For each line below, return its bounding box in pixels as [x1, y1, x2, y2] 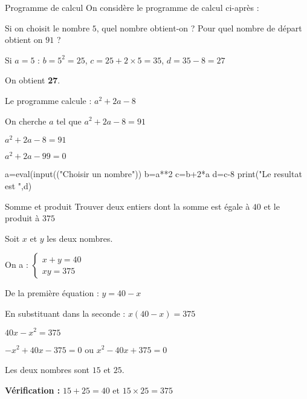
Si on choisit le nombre [5, 21, 90, 34]
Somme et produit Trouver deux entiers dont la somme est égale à [5, 199, 250, 212]
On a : [5, 258, 28, 271]
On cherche [5, 114, 47, 127]
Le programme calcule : [5, 94, 92, 106]
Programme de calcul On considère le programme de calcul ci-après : [5, 1, 259, 13]
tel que [56, 114, 82, 127]
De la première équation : [5, 287, 99, 299]
